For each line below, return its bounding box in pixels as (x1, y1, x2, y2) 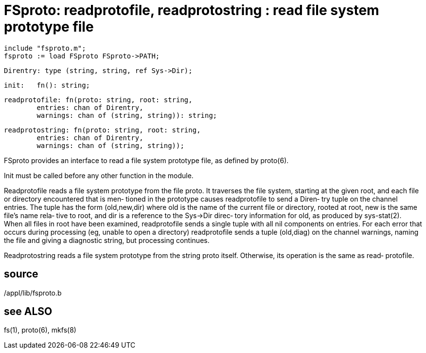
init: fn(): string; (4, 81, 90, 89)
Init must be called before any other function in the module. (4, 171, 194, 180)
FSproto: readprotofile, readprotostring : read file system (4, 2, 379, 19)
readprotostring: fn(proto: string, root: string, (4, 126, 201, 134)
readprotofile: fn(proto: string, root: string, (4, 95, 193, 104)
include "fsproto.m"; (4, 44, 86, 52)
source (4, 268, 38, 280)
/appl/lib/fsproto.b (4, 288, 62, 297)
